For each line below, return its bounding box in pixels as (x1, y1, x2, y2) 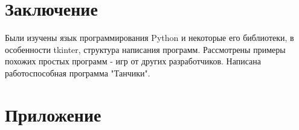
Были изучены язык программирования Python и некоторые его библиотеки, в (5, 31, 294, 44)
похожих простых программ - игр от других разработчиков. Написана (5, 55, 262, 67)
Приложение (5, 102, 101, 126)
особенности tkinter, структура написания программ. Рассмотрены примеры (5, 43, 286, 55)
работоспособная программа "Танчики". (5, 66, 150, 79)
